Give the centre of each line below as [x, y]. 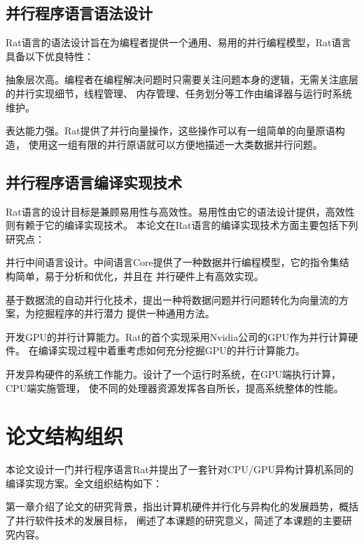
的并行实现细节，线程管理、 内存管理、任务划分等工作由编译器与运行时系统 [179, 93]
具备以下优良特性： [50, 56]
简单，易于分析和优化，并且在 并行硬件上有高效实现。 [139, 275]
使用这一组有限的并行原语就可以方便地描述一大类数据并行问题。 [175, 144]
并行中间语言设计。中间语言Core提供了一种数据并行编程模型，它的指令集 [173, 262]
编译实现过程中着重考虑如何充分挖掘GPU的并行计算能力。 [171, 350]
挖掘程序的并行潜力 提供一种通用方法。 [125, 313]
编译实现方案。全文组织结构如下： [84, 483]
